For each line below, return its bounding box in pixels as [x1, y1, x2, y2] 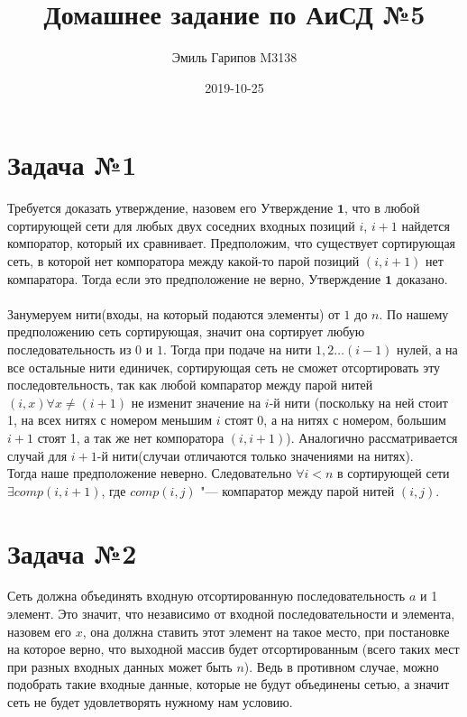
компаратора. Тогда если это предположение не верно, [7, 269, 305, 288]
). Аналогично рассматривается [286, 427, 458, 446]
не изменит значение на [131, 392, 261, 411]
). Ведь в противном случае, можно [243, 657, 439, 676]
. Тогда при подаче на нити [162, 340, 312, 358]
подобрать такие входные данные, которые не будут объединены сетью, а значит [7, 675, 450, 694]
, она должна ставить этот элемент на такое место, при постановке [82, 621, 450, 640]
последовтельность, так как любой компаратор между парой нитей [7, 375, 373, 394]
